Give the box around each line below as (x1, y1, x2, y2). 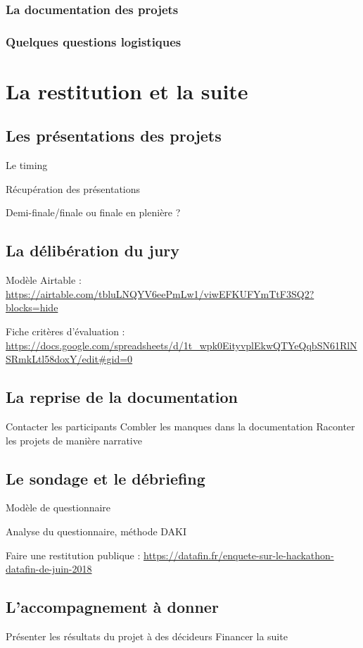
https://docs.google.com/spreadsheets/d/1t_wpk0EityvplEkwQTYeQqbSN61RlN (6, 337, 357, 352)
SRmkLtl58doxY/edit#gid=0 (6, 351, 133, 366)
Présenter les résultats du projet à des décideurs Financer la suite (6, 628, 288, 643)
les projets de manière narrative (6, 432, 142, 447)
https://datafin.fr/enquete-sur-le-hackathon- (144, 547, 334, 562)
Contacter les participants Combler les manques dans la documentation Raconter (6, 419, 355, 434)
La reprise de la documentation (6, 386, 238, 408)
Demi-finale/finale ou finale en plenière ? (6, 205, 181, 220)
